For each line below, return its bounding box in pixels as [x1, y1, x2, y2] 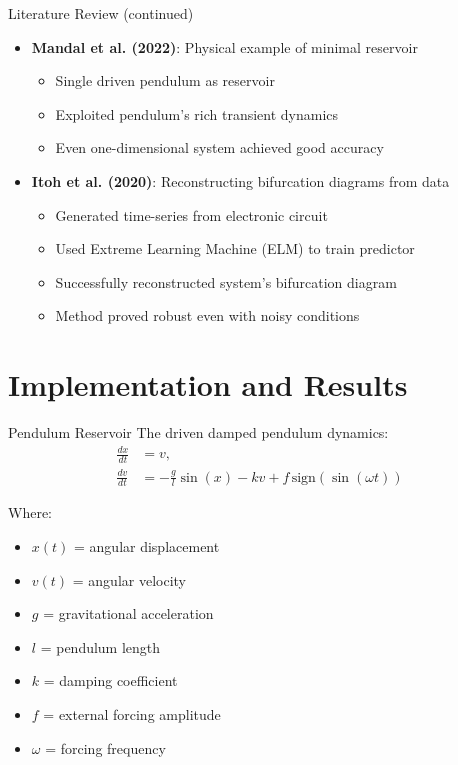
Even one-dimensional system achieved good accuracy [55, 137, 384, 158]
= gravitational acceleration [43, 603, 214, 624]
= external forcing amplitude [43, 703, 221, 724]
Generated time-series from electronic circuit [55, 204, 328, 225]
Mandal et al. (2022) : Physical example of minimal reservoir [31, 36, 418, 57]
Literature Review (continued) [8, 3, 194, 23]
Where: [8, 502, 52, 523]
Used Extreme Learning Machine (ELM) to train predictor [55, 238, 415, 259]
